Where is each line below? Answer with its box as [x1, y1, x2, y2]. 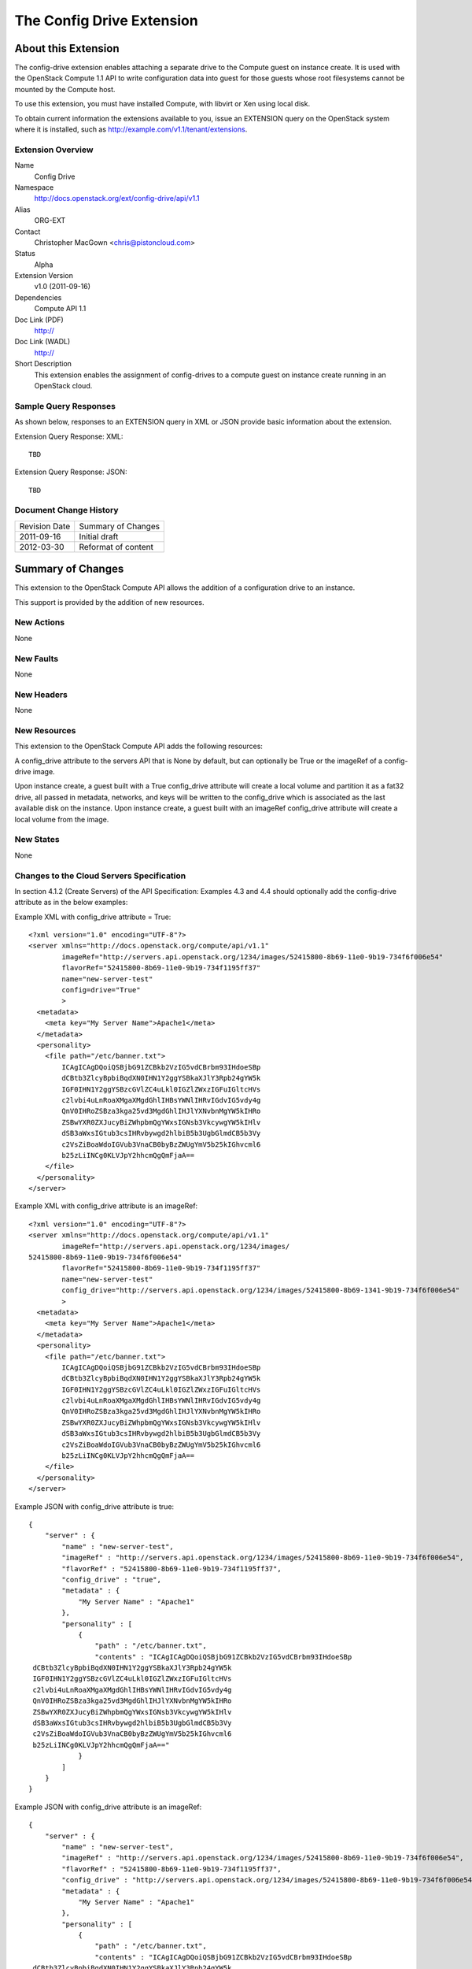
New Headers [14, 689, 68, 700]
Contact [14, 227, 41, 236]
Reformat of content [79, 541, 153, 552]
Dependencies [14, 292, 62, 302]
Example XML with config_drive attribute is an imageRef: [14, 1201, 198, 1211]
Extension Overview [14, 144, 94, 155]
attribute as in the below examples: [14, 898, 128, 907]
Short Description [14, 359, 72, 369]
